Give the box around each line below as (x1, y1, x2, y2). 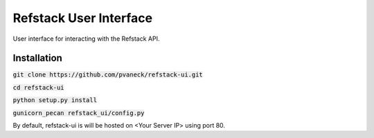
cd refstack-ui (12, 83, 65, 91)
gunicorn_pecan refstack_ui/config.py (12, 109, 145, 117)
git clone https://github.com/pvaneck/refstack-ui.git (12, 71, 204, 79)
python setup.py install (12, 97, 97, 104)
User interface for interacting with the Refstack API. (12, 34, 160, 43)
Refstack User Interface (12, 10, 152, 26)
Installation (12, 52, 62, 64)
